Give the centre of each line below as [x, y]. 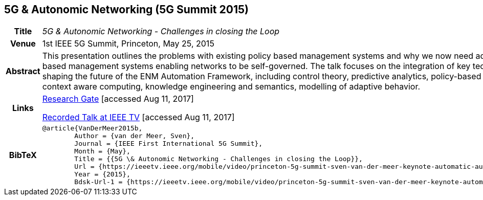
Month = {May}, [102, 151]
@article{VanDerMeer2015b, [92, 128]
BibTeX [23, 155]
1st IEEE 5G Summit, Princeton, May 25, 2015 [128, 44]
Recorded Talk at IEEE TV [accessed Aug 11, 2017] [138, 117]
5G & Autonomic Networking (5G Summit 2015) [126, 9]
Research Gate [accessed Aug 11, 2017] [118, 99]
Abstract [23, 71]
